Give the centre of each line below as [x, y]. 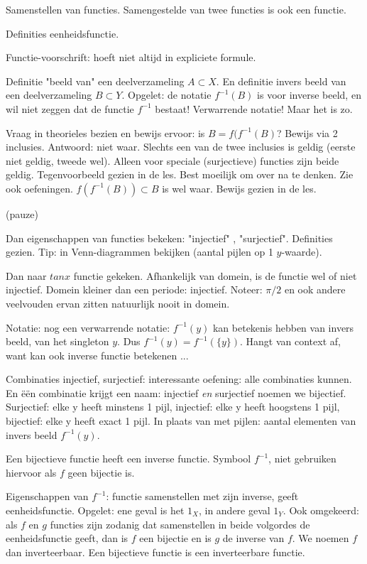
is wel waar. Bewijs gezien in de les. [239, 188]
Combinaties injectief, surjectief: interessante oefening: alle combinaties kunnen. [179, 379]
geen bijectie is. [101, 472]
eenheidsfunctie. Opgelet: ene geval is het [95, 510]
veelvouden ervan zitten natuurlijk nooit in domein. [118, 303]
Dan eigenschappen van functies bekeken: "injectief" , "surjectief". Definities [169, 238]
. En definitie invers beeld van [281, 81]
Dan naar [26, 275]
